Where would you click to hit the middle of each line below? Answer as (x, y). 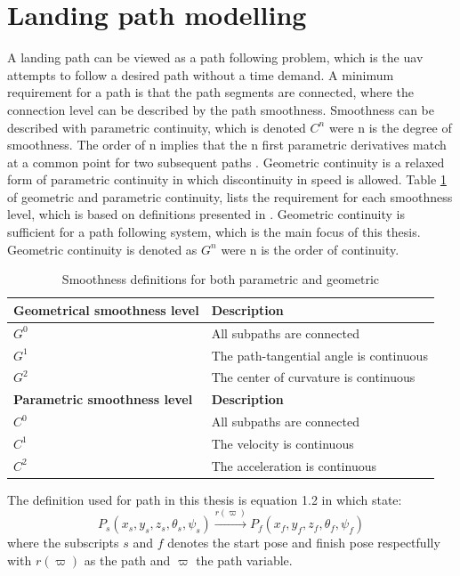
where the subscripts (63, 543)
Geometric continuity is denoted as (102, 249)
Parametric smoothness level (103, 399)
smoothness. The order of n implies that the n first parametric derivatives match (227, 145)
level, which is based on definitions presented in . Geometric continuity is (206, 214)
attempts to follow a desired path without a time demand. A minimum (201, 74)
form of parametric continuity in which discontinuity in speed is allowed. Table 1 (227, 179)
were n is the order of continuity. (310, 249)
